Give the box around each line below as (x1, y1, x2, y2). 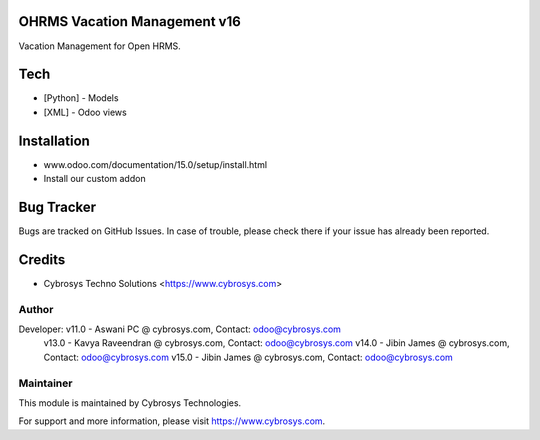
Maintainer (18, 376, 73, 390)
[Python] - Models (43, 92, 119, 104)
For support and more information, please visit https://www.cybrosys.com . (18, 415, 326, 427)
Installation (18, 132, 90, 149)
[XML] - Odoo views (43, 106, 127, 118)
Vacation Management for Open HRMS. (18, 40, 182, 52)
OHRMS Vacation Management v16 (18, 13, 242, 30)
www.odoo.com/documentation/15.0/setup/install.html (43, 158, 268, 170)
